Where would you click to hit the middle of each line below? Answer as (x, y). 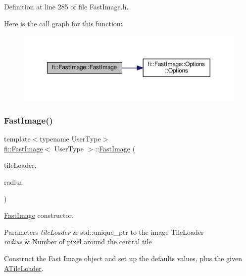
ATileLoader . (24, 268)
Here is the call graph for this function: (63, 23)
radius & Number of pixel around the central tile (78, 241)
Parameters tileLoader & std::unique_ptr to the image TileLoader (104, 232)
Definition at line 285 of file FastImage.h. (66, 6)
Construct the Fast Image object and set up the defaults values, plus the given (123, 258)
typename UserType (70, 139)
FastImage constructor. (39, 215)
